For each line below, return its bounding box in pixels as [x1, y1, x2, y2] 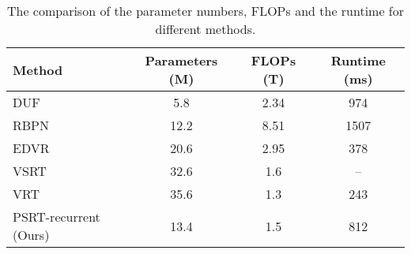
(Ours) [13, 226, 50, 244]
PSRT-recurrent [13, 207, 100, 226]
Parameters [145, 51, 218, 69]
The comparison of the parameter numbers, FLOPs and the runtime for [6, 2, 405, 20]
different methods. [155, 20, 256, 38]
